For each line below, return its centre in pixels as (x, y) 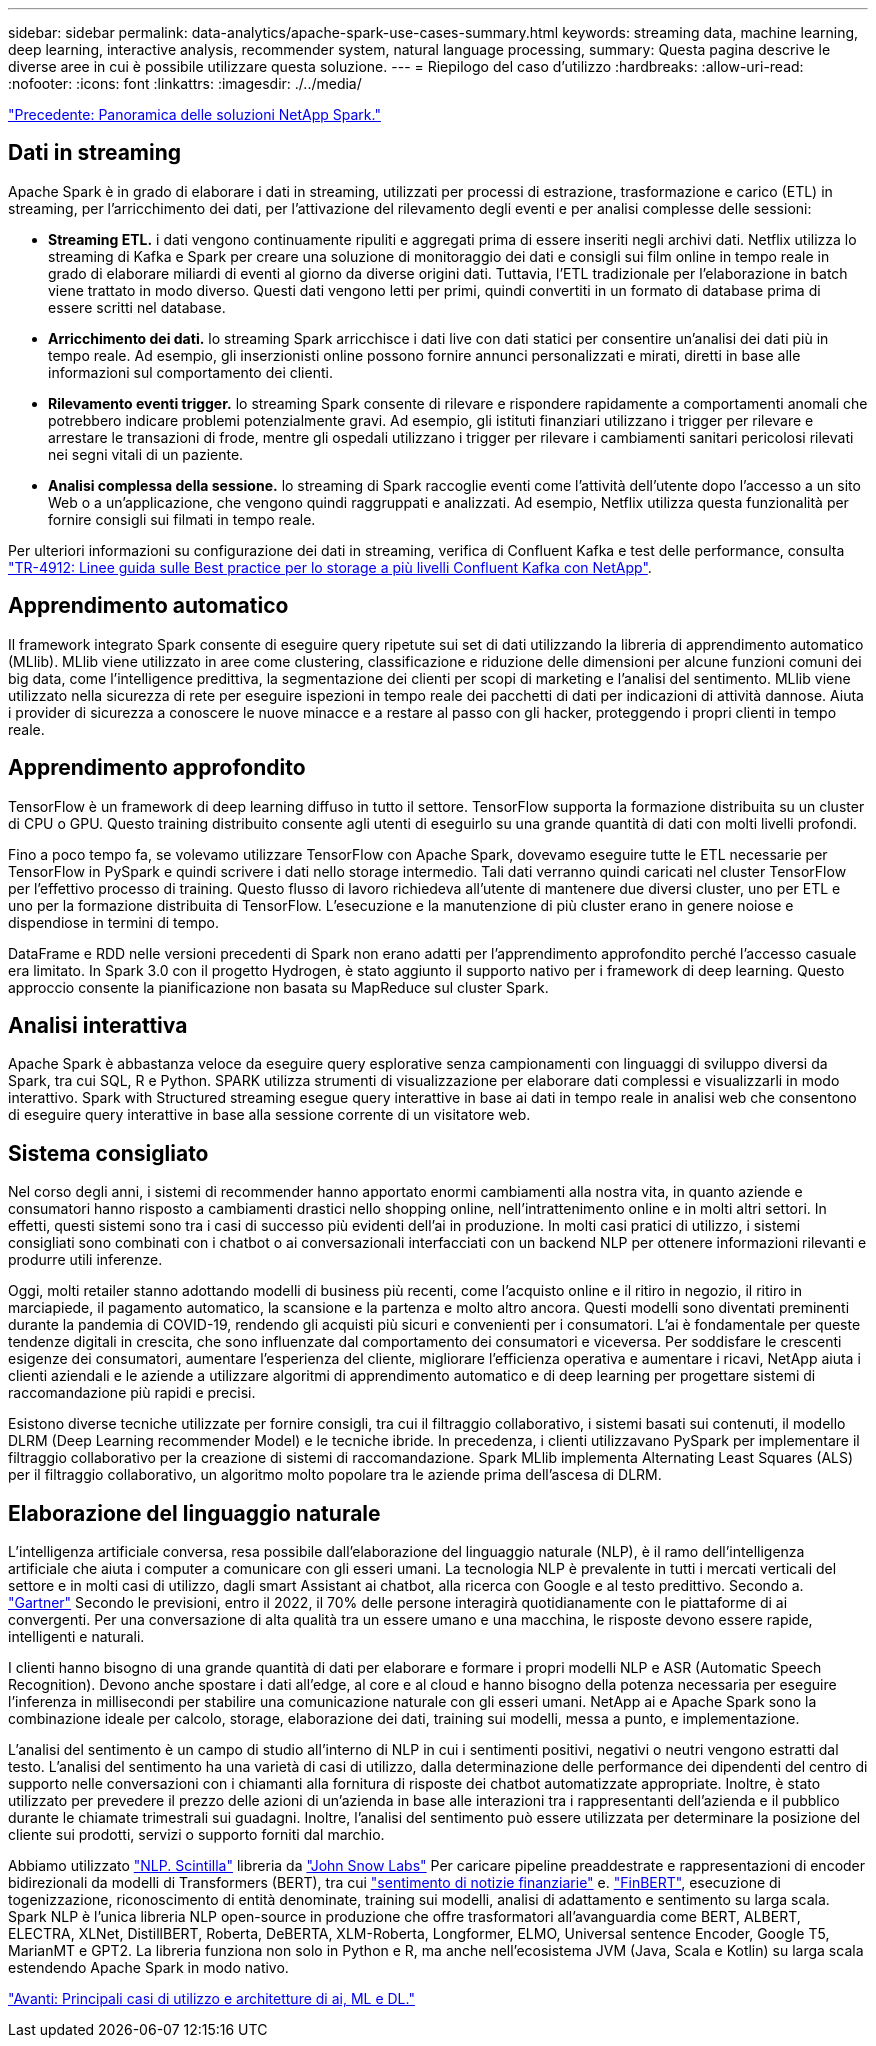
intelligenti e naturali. (76, 1637)
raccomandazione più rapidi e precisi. (132, 1393)
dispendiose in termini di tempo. (113, 922)
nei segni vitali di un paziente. (146, 454)
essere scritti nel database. (137, 307)
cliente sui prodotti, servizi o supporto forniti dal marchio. (196, 1835)
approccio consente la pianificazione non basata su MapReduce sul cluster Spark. (278, 987)
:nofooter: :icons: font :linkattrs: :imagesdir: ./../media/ (185, 83)
